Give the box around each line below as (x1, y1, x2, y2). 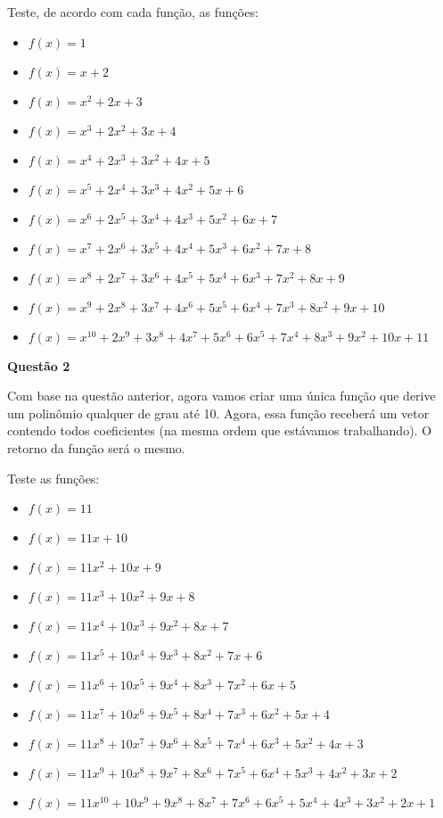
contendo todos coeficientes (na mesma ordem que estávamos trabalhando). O (7, 421, 432, 440)
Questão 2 (7, 356, 70, 375)
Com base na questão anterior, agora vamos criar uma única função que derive (7, 386, 436, 405)
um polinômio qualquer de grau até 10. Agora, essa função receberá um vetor (7, 403, 430, 422)
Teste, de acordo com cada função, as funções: (7, 3, 258, 21)
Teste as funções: (7, 468, 100, 487)
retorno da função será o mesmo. (7, 438, 185, 457)
